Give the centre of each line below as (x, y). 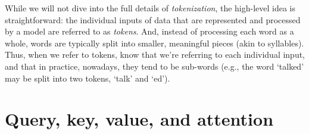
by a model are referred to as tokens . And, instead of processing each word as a (149, 31)
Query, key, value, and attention (139, 119)
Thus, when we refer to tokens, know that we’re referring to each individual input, (155, 54)
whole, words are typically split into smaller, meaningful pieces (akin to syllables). (154, 43)
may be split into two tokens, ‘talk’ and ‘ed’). (88, 78)
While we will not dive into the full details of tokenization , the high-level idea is (150, 8)
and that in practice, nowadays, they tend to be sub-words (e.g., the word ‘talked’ (154, 66)
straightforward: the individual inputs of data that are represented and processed (153, 19)
